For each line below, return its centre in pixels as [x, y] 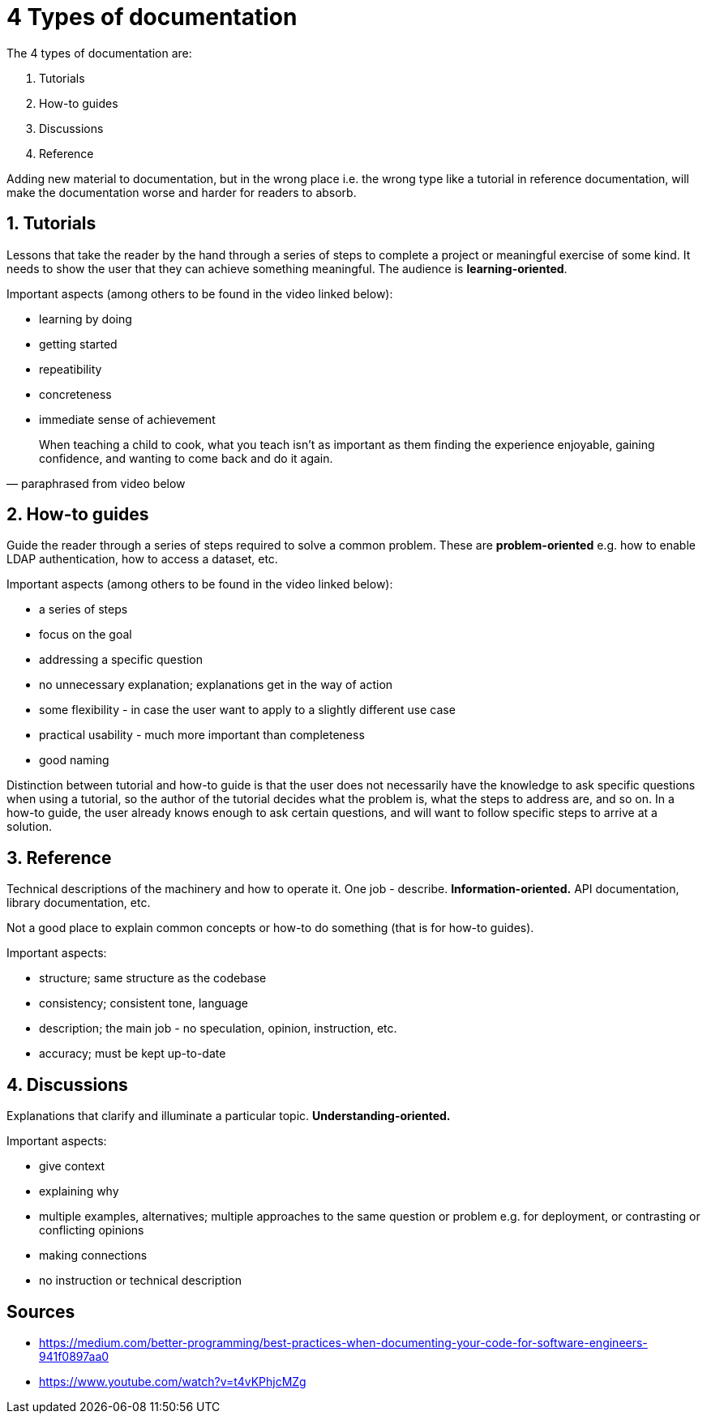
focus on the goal [86, 635]
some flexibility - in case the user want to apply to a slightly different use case [247, 710]
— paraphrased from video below [96, 483]
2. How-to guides [78, 515]
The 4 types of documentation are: [99, 53]
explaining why [79, 1191]
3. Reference [59, 858]
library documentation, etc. [79, 903]
